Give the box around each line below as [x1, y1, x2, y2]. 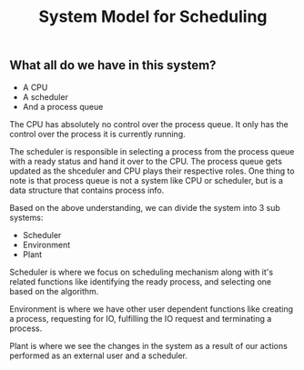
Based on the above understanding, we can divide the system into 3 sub [9, 202, 280, 213]
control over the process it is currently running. [9, 128, 187, 139]
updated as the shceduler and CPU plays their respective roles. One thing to [9, 165, 295, 176]
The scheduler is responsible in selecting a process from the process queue [9, 145, 295, 156]
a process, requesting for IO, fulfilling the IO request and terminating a [9, 313, 272, 324]
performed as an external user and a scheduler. [9, 350, 188, 361]
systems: [9, 212, 44, 223]
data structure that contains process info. [9, 185, 165, 195]
